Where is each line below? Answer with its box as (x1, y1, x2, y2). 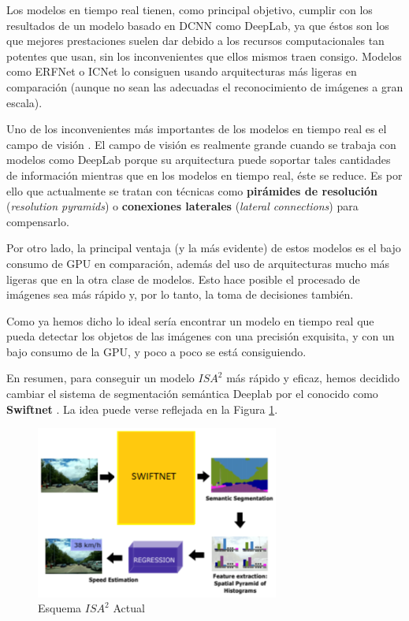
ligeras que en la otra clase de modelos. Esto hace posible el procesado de (6, 270, 360, 287)
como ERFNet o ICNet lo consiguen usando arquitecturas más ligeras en (6, 63, 357, 80)
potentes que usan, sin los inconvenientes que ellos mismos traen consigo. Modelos (6, 47, 402, 64)
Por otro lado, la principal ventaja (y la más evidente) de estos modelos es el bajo (6, 240, 401, 256)
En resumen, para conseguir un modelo (6, 370, 195, 386)
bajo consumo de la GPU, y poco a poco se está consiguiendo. (6, 343, 307, 359)
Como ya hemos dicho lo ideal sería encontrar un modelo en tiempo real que (6, 312, 374, 329)
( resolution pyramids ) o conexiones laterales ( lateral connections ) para (6, 198, 359, 214)
